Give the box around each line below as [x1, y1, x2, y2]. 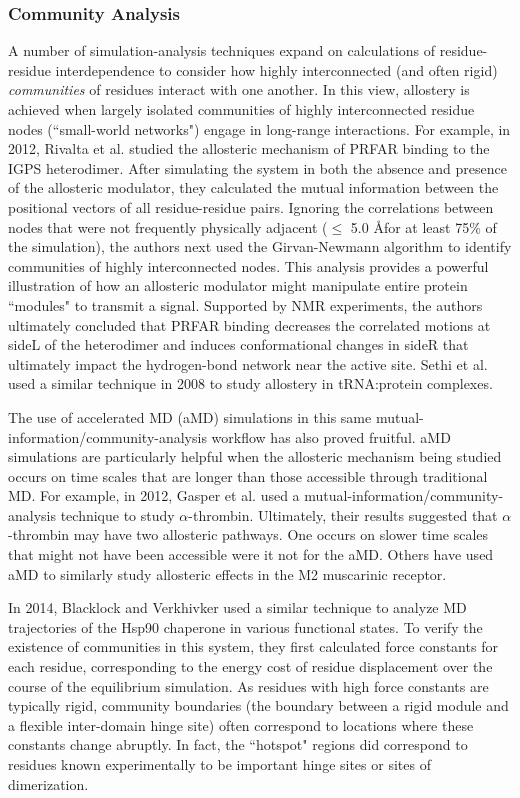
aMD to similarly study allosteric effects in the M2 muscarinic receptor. [8, 563, 447, 584]
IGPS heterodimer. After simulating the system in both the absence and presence [8, 157, 507, 178]
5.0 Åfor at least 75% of [350, 216, 497, 237]
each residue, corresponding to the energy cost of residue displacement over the [8, 656, 493, 677]
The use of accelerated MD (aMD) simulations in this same [8, 406, 372, 427]
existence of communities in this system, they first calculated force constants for [8, 636, 498, 657]
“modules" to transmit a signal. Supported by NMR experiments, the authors [8, 294, 483, 315]
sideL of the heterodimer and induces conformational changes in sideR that [8, 334, 469, 355]
